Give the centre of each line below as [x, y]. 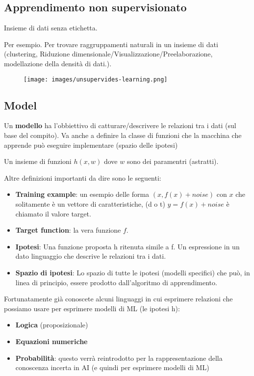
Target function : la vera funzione [68, 230]
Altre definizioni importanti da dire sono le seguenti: [83, 177]
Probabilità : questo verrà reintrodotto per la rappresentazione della [119, 358]
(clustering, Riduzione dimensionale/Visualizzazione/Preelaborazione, [108, 54]
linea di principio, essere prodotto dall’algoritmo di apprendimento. [116, 282]
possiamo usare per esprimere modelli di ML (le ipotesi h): [92, 308]
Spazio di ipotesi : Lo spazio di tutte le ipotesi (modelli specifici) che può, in [133, 272]
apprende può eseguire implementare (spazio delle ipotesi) [91, 145]
